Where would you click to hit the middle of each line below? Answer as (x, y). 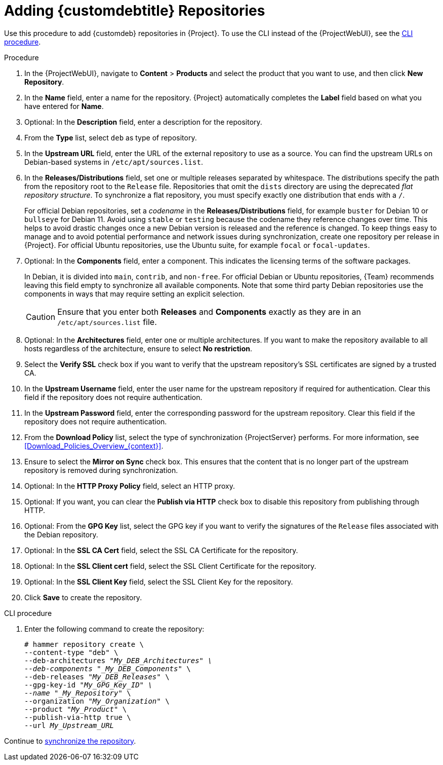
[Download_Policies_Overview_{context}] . (94, 446)
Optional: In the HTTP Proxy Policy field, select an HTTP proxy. (130, 486)
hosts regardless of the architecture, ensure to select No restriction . (138, 348)
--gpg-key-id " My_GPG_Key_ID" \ (88, 685)
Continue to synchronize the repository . (70, 741)
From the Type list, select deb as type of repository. (111, 137)
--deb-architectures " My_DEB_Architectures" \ (118, 660)
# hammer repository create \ (84, 644)
